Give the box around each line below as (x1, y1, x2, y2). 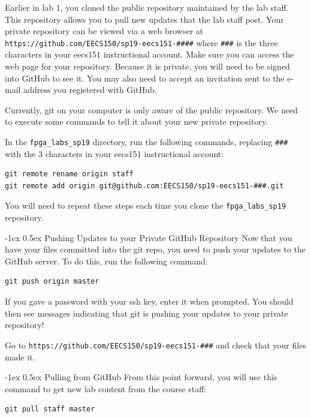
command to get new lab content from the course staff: (5, 382, 207, 395)
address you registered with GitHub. (23, 83, 157, 96)
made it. (5, 350, 35, 363)
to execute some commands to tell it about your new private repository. (5, 115, 268, 128)
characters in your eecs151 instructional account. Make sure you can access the (5, 48, 294, 61)
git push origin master (5, 277, 99, 286)
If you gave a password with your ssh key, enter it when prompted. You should (5, 295, 294, 308)
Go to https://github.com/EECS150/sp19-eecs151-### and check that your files (5, 338, 306, 351)
